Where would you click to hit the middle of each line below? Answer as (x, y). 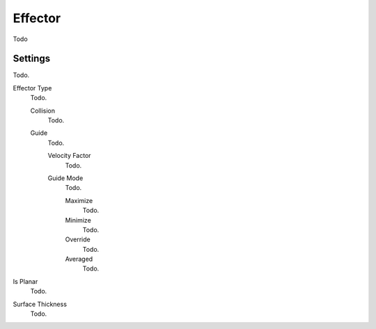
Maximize (79, 200)
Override (78, 239)
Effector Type (32, 88)
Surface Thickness (40, 304)
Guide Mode (65, 178)
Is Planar (25, 281)
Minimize (78, 220)
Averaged (79, 259)
